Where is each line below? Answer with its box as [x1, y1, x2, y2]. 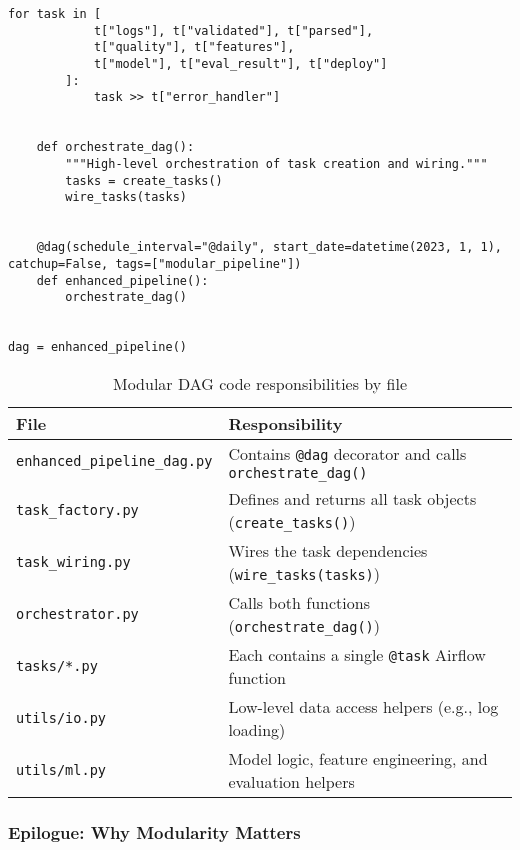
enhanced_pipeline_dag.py [16, 453, 213, 470]
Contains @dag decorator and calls [228, 441, 467, 465]
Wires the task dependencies [228, 538, 428, 562]
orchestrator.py [16, 605, 139, 622]
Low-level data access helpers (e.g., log [228, 694, 499, 718]
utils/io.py [16, 709, 107, 726]
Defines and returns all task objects [228, 486, 477, 510]
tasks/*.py [16, 657, 98, 674]
